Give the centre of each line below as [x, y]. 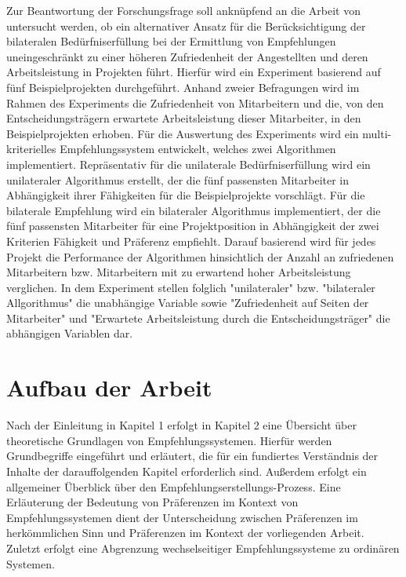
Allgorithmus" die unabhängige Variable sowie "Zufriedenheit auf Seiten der [188, 303]
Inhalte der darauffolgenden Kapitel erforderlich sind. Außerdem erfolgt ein [187, 471]
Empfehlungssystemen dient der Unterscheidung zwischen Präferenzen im [182, 517]
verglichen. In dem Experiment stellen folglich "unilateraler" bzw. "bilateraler [191, 287]
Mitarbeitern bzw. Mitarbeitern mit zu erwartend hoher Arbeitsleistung [179, 272]
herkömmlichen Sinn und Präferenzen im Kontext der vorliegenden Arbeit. [185, 533]
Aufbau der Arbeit [109, 387]
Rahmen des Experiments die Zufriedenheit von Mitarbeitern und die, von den [195, 102]
